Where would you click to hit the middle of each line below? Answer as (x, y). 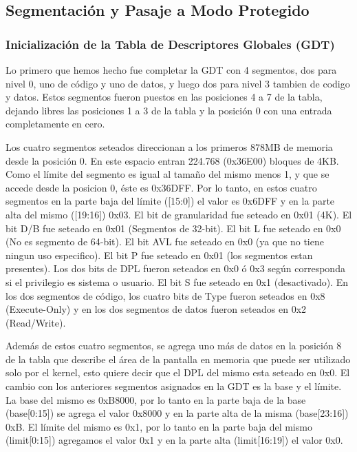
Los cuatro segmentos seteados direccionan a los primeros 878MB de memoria (169, 146)
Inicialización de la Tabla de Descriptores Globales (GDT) (170, 44)
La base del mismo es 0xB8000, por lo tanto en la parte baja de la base (156, 399)
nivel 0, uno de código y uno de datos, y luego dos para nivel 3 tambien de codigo (178, 83)
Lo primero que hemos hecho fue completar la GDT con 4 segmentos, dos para (171, 70)
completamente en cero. (55, 124)
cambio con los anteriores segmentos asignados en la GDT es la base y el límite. (174, 386)
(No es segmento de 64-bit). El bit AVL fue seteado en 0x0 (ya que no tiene (165, 242)
